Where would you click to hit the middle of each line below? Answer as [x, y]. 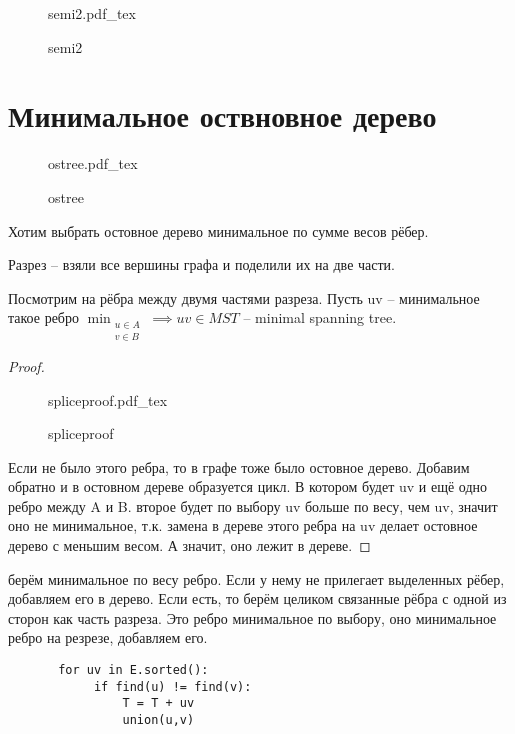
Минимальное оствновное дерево [222, 115]
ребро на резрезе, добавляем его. [108, 637]
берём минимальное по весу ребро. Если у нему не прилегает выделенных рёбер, [256, 578]
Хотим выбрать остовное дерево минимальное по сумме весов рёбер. [218, 230]
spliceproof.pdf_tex [108, 399]
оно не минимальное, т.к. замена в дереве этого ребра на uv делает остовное [243, 525]
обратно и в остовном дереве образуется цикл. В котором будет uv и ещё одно [248, 486]
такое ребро [43, 317]
